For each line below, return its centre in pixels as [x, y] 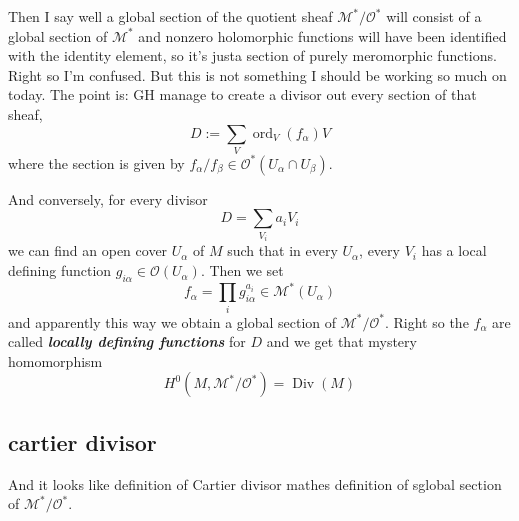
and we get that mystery [341, 341]
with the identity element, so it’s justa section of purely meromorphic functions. [252, 55]
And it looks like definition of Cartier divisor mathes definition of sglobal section [255, 483]
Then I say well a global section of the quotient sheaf [170, 16]
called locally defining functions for [127, 341]
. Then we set [242, 270]
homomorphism [55, 360]
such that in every [282, 250]
